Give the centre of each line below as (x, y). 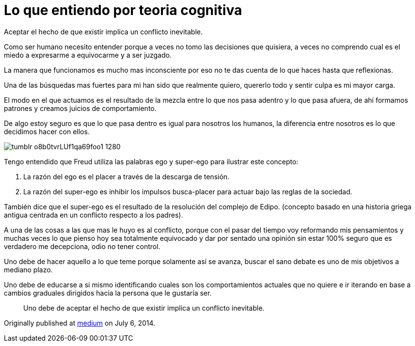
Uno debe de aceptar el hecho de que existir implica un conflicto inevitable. (144, 308)
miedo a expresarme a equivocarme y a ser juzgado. (88, 55)
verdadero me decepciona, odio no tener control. (82, 246)
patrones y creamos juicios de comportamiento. (80, 108)
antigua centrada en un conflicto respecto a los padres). (94, 215)
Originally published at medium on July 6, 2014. (80, 323)
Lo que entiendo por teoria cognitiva (123, 10)
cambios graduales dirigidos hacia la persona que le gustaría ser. (108, 293)
